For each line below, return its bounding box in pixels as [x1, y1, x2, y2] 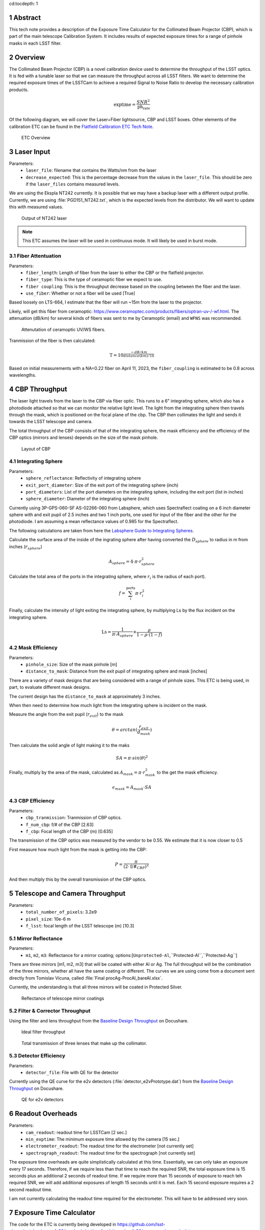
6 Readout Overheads [9, 1109, 78, 1118]
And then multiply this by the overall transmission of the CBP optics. [9, 876, 147, 883]
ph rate [137, 104, 151, 111]
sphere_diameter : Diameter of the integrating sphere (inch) [26, 496, 150, 502]
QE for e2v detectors [21, 1097, 64, 1103]
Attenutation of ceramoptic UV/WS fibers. [21, 326, 106, 332]
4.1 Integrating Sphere [9, 458, 63, 465]
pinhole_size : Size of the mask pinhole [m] [26, 662, 117, 668]
